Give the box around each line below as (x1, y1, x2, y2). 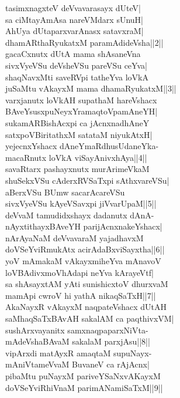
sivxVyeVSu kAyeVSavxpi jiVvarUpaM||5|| (5, 197, 157, 210)
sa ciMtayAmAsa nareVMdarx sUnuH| (5, 13, 143, 25)
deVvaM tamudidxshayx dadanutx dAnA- (5, 208, 154, 221)
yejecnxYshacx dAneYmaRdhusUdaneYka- (5, 140, 159, 152)
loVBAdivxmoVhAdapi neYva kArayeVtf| (5, 266, 154, 278)
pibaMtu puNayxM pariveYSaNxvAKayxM (5, 370, 161, 382)
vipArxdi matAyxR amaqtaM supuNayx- (5, 346, 152, 359)
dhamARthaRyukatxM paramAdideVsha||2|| (5, 36, 164, 48)
